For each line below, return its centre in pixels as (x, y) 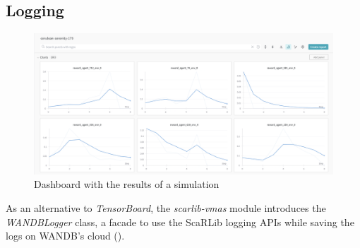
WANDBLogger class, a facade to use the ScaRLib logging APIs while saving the (180, 222)
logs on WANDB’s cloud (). (65, 236)
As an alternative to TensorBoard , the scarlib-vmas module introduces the (166, 207)
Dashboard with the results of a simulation (127, 184)
